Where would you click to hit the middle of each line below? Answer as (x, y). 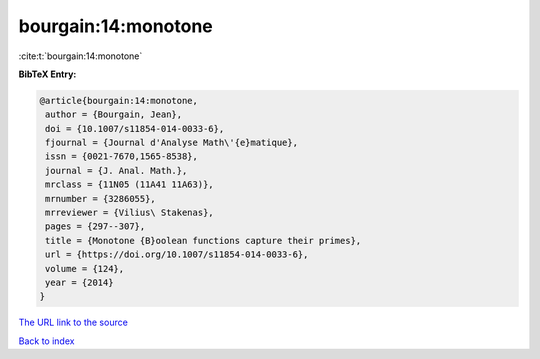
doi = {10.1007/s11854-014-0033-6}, (135, 128)
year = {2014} (79, 282)
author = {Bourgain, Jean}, (114, 114)
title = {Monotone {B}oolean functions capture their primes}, (203, 240)
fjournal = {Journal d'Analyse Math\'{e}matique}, (172, 143)
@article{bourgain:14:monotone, (119, 100)
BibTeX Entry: (47, 74)
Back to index (46, 341)
